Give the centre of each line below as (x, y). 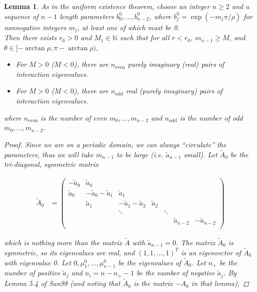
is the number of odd (211, 117)
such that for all (145, 37)
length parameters (87, 16)
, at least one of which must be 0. (128, 27)
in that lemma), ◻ (220, 283)
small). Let (201, 154)
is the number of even (74, 117)
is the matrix (153, 283)
